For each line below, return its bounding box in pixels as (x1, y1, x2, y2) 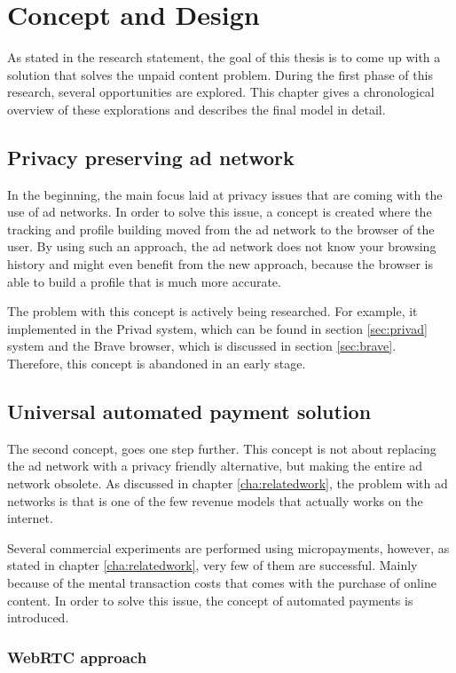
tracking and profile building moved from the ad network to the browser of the (7, 219, 435, 238)
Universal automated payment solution (7, 398, 372, 425)
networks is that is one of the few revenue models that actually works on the (7, 491, 423, 510)
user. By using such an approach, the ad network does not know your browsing (7, 237, 436, 256)
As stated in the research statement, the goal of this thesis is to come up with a (7, 48, 441, 67)
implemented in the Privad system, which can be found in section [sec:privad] (7, 319, 428, 337)
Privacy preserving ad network (7, 143, 295, 170)
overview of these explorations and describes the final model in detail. (7, 99, 386, 118)
